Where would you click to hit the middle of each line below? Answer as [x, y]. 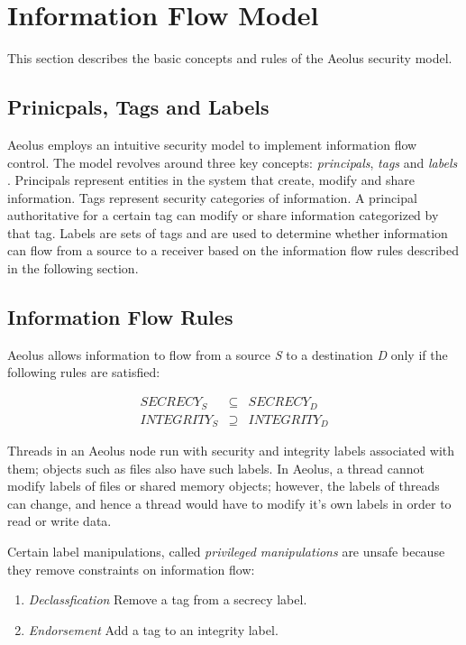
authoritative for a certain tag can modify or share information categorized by [223, 215]
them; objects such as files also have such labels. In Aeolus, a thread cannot [216, 468]
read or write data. [59, 521]
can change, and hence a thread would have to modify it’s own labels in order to [229, 503]
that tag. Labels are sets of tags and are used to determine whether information [228, 232]
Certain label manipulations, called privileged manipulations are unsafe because [226, 551]
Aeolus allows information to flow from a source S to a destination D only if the [228, 354]
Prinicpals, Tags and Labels [138, 107]
